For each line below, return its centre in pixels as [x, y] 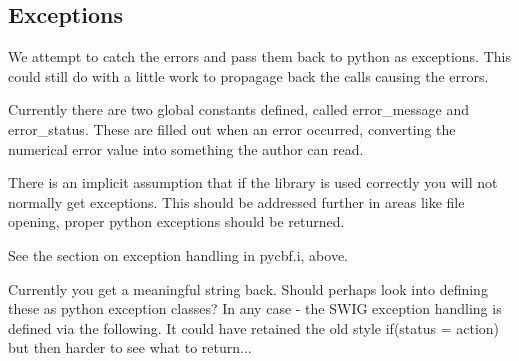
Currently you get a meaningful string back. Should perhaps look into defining [248, 288]
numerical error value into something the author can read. [186, 148]
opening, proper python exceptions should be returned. [176, 221]
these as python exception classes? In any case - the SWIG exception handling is [255, 308]
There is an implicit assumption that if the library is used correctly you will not [253, 182]
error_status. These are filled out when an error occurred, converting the [232, 128]
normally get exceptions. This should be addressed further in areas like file [236, 201]
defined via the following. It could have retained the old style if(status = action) [254, 327]
